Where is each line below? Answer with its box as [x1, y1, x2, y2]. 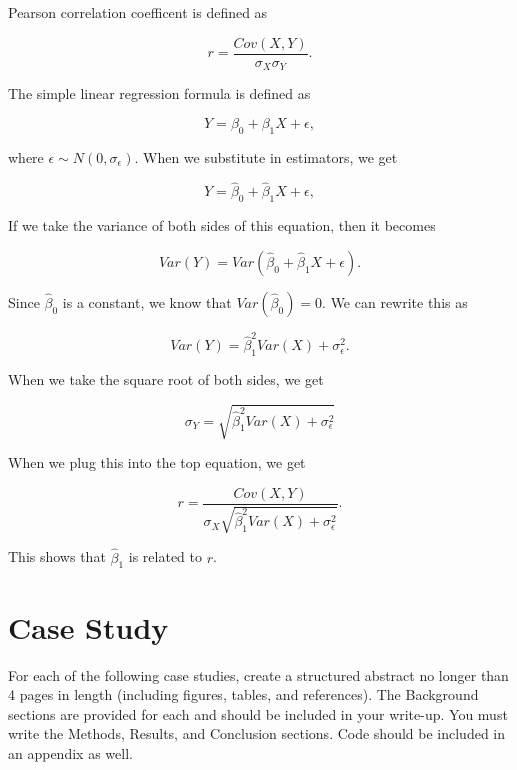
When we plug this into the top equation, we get [8, 452, 306, 473]
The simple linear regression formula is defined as [8, 83, 311, 104]
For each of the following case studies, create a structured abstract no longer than [8, 664, 509, 685]
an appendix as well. [8, 742, 133, 763]
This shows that [8, 546, 106, 567]
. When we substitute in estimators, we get [134, 146, 398, 167]
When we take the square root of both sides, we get [8, 369, 324, 390]
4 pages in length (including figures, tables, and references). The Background [8, 684, 479, 705]
